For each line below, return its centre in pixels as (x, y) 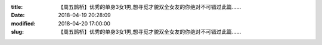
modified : (23, 23)
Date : (18, 15)
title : (17, 7)
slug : (17, 32)
